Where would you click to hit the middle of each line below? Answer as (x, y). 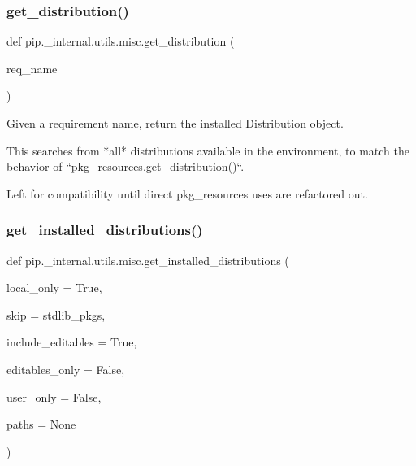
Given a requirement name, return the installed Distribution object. (175, 123)
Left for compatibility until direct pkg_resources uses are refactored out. (187, 193)
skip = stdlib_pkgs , (56, 314)
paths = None (41, 424)
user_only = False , (54, 396)
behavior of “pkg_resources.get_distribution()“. (126, 166)
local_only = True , (54, 287)
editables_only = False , (66, 369)
